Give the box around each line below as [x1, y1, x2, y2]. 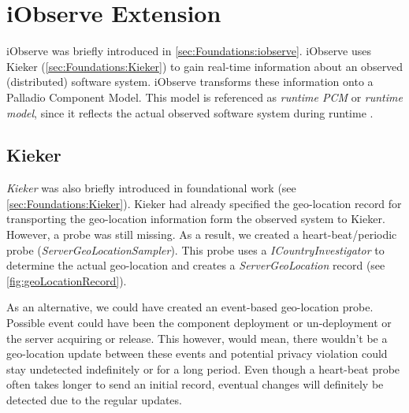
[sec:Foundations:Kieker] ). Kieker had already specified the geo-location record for [6, 195, 402, 211]
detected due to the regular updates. [6, 392, 182, 408]
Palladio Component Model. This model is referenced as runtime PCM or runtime [6, 88, 403, 105]
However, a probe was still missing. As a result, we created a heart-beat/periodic [6, 226, 397, 243]
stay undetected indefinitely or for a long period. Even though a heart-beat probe [6, 360, 400, 377]
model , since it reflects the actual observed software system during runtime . [6, 104, 374, 121]
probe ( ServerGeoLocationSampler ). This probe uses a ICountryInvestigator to [6, 241, 385, 258]
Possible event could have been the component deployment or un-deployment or [6, 314, 392, 331]
